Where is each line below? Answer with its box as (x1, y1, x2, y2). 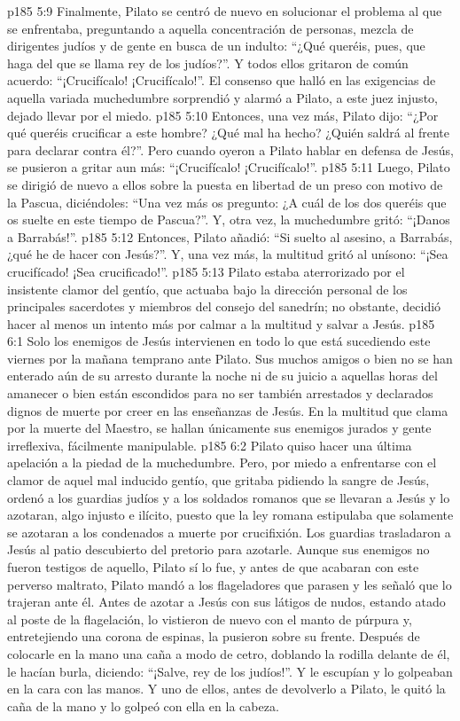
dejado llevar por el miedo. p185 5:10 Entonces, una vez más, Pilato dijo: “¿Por (7, 106, 439, 124)
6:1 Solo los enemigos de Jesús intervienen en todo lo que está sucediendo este (7, 332, 431, 350)
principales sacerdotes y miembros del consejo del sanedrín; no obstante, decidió (7, 297, 441, 316)
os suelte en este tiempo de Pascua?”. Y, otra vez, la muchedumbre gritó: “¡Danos (7, 210, 450, 229)
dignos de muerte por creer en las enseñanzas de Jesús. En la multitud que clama (7, 401, 448, 419)
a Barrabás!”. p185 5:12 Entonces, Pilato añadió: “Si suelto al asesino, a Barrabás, (7, 227, 453, 246)
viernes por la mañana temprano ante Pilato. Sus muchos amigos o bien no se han (7, 349, 453, 367)
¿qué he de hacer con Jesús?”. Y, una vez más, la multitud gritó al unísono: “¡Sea (7, 245, 448, 263)
